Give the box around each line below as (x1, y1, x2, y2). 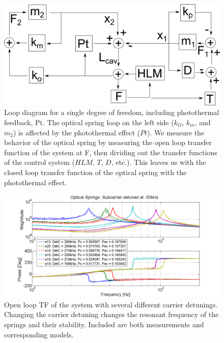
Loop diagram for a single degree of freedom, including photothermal (4, 107, 219, 118)
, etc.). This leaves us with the (111, 157, 206, 167)
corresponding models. (4, 329, 74, 339)
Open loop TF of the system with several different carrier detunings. (4, 299, 218, 309)
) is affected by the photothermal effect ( (13, 127, 140, 137)
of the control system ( (4, 157, 75, 167)
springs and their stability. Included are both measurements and (4, 319, 204, 329)
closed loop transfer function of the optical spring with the (4, 166, 187, 177)
